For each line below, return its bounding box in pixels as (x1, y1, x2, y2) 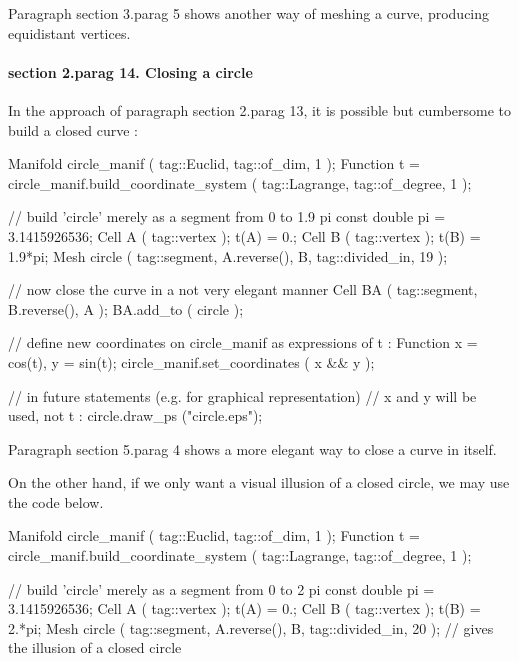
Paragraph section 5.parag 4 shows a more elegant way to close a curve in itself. (8, 438, 497, 459)
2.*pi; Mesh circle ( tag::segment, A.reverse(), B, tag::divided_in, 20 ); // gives (8, 617, 494, 638)
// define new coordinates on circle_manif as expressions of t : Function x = (8, 332, 478, 353)
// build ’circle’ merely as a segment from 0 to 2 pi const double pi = (8, 578, 435, 599)
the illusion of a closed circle (8, 637, 182, 658)
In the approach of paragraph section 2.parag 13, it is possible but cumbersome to (8, 99, 512, 120)
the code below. (8, 491, 104, 512)
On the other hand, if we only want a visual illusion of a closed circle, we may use (8, 472, 510, 493)
